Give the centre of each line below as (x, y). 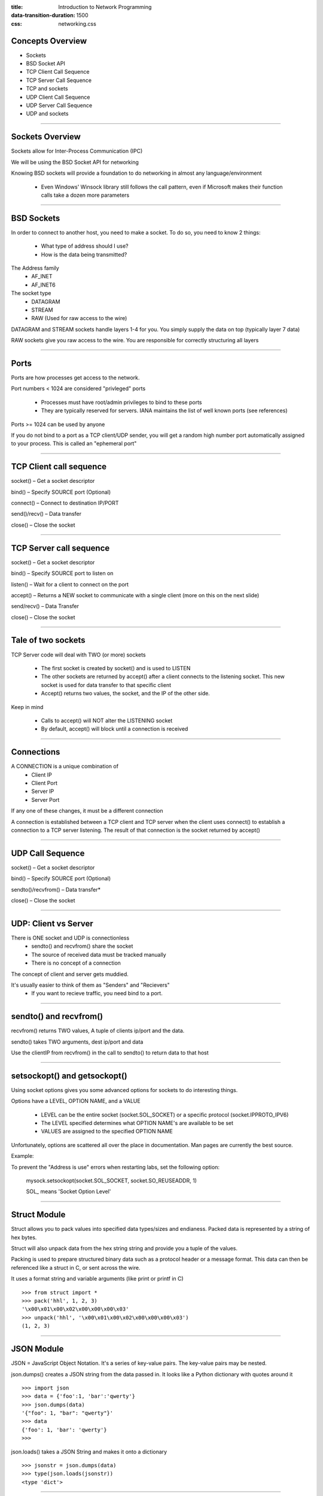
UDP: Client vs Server (52, 924)
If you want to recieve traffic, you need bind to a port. (97, 993)
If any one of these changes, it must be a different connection (87, 811)
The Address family (35, 268)
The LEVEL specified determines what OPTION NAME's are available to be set (137, 1123)
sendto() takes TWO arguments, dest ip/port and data (77, 1042)
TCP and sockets (47, 89)
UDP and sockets (47, 114)
